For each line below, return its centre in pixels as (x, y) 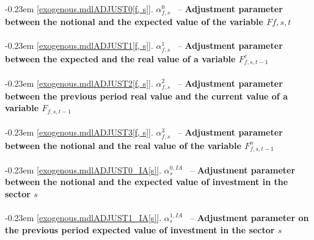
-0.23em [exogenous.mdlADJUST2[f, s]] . (79, 83)
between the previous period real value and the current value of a (146, 96)
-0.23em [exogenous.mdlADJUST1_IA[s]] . (83, 217)
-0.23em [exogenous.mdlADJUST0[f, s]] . (79, 9)
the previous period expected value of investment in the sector (140, 229)
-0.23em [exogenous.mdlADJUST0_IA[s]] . (83, 169)
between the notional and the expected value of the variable (134, 22)
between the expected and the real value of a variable (120, 58)
